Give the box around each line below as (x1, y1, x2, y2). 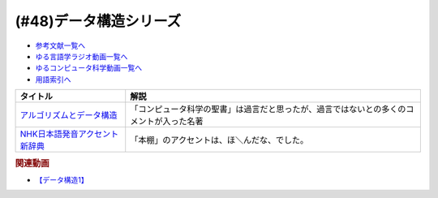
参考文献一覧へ (35, 41, 85, 50)
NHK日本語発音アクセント (19, 128, 119, 140)
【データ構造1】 (35, 174, 88, 184)
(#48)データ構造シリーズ (15, 12, 182, 30)
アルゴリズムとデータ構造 (19, 110, 118, 121)
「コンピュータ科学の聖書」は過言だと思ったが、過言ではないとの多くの (130, 104, 406, 115)
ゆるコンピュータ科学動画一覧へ (35, 63, 142, 73)
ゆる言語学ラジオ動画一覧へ (35, 51, 128, 61)
